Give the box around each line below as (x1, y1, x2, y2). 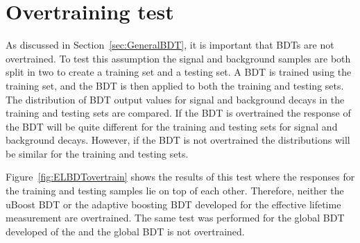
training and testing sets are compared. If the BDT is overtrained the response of (6, 106, 351, 120)
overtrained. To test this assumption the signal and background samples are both (6, 51, 351, 65)
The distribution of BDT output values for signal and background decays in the (6, 92, 345, 106)
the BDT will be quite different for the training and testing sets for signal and (6, 119, 338, 133)
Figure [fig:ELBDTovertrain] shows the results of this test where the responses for (6, 169, 355, 184)
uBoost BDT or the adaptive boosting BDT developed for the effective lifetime (6, 196, 341, 211)
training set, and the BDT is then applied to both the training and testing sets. (6, 78, 344, 92)
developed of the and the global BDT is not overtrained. (6, 224, 245, 238)
